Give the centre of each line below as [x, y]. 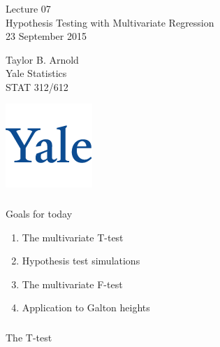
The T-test [29, 337]
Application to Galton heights [86, 307]
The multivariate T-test [73, 237]
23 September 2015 [46, 36]
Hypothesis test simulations [81, 261]
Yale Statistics [36, 73]
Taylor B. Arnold [42, 59]
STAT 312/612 [37, 86]
